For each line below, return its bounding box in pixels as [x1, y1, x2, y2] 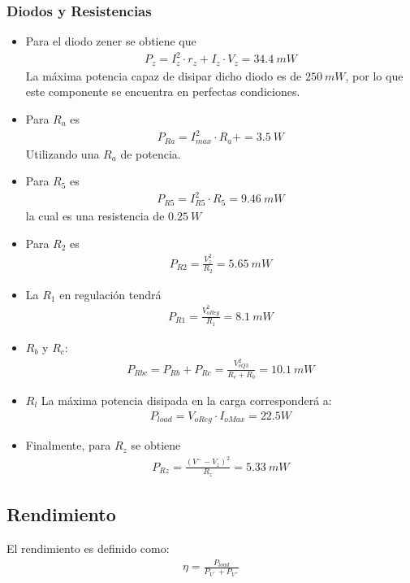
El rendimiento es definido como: [6, 540, 170, 557]
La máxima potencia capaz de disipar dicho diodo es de [25, 67, 302, 84]
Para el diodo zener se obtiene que [25, 33, 196, 50]
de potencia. [120, 145, 181, 162]
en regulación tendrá [59, 285, 162, 302]
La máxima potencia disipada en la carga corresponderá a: [41, 392, 332, 409]
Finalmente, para [25, 437, 111, 454]
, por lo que [345, 67, 404, 84]
